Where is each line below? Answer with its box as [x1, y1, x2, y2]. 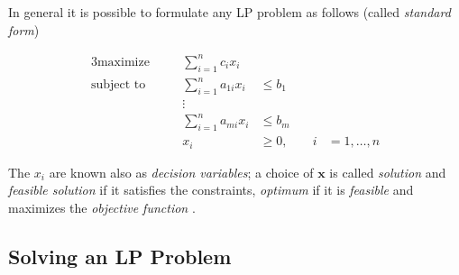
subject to [90, 78, 146, 92]
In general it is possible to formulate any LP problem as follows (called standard [8, 3, 451, 21]
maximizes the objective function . [8, 197, 196, 216]
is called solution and [329, 162, 446, 181]
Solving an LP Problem [8, 242, 232, 270]
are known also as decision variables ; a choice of [49, 162, 314, 181]
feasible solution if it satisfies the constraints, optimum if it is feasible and [8, 180, 414, 199]
